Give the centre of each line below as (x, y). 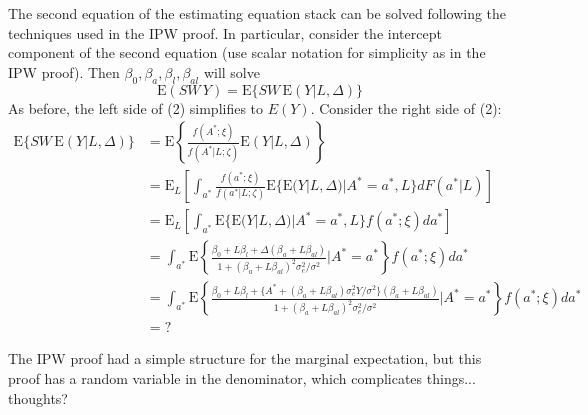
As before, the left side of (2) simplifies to (136, 107)
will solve (231, 71)
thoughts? (38, 397)
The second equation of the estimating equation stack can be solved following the (257, 13)
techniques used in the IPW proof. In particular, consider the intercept (225, 32)
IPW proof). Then (64, 71)
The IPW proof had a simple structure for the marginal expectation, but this (245, 358)
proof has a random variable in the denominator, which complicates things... (242, 377)
